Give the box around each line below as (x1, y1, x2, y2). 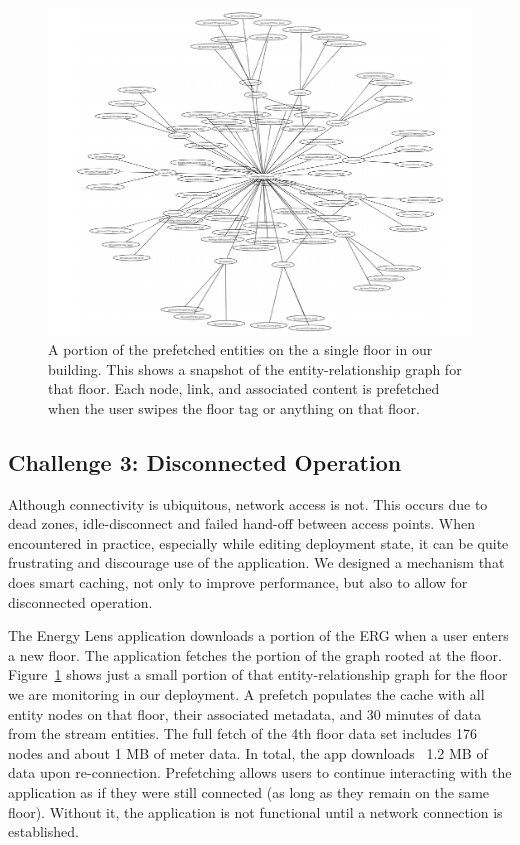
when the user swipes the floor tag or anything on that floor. (48, 397, 420, 418)
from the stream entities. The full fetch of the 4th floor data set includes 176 (8, 723, 478, 744)
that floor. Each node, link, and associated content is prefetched (48, 378, 440, 399)
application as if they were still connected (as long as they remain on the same (8, 782, 490, 802)
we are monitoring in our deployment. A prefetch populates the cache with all (8, 684, 485, 705)
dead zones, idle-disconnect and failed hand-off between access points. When (8, 513, 476, 534)
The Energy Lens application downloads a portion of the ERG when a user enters (8, 625, 509, 646)
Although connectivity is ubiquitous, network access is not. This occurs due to (8, 493, 488, 514)
